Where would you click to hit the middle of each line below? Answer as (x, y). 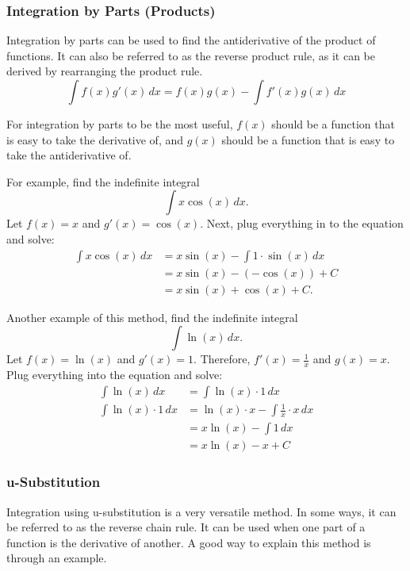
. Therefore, (222, 359)
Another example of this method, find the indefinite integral (152, 317)
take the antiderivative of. (69, 155)
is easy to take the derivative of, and (95, 139)
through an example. (57, 558)
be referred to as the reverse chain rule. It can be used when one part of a (186, 527)
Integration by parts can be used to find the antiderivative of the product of (191, 40)
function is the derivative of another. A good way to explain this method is (189, 542)
